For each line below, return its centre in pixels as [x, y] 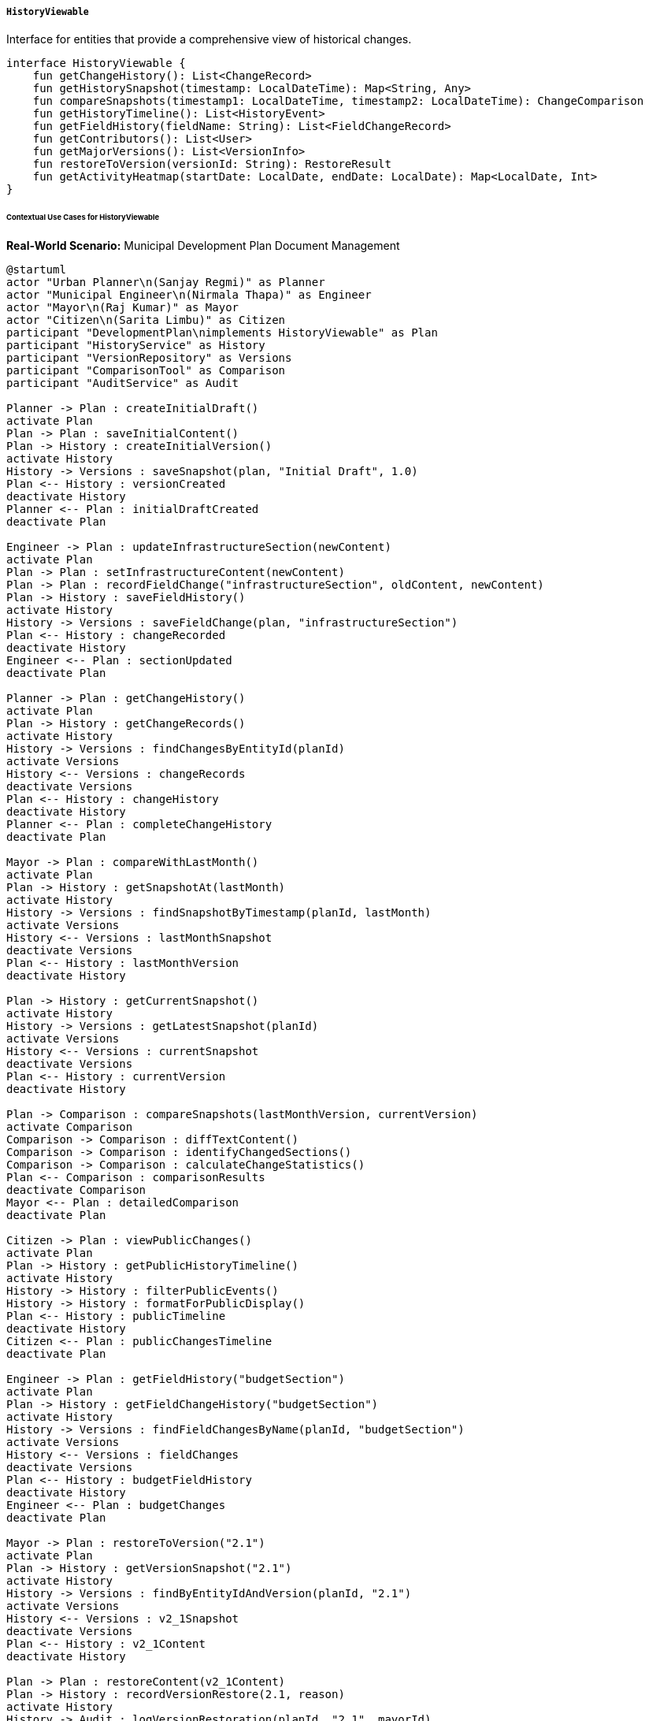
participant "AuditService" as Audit [123, 383]
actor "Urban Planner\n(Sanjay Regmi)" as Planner [166, 282]
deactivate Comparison [76, 1190]
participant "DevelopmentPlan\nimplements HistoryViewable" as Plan [222, 333]
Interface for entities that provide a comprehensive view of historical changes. [209, 39]
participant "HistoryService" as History [136, 346]
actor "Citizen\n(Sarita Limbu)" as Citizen [146, 320]
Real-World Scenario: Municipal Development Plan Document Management [203, 246]
